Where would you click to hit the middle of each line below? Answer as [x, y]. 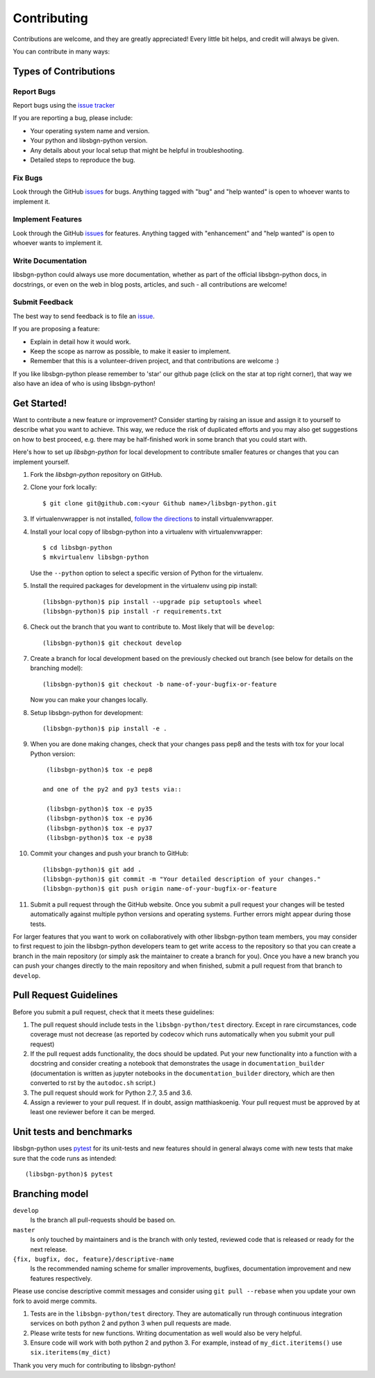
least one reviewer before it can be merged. [93, 1112]
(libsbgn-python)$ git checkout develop [112, 643]
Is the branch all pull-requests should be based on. [103, 1220]
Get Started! [40, 403]
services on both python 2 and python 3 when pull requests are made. [131, 1323]
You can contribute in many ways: [61, 51]
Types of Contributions [64, 71]
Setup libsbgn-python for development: [87, 712]
